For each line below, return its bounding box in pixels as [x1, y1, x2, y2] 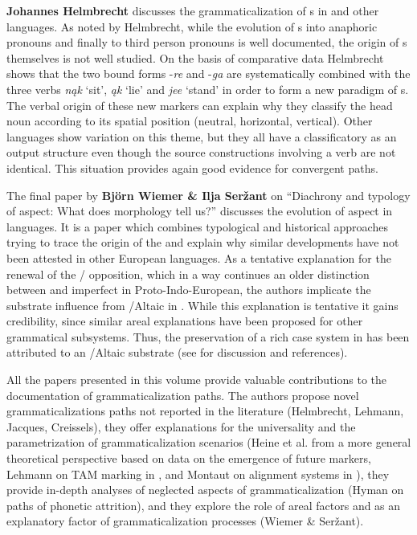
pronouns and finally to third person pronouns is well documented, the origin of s [6, 34, 407, 51]
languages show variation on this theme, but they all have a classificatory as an [6, 128, 397, 145]
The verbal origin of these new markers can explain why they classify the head [6, 96, 393, 113]
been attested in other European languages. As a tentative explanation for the [6, 249, 391, 266]
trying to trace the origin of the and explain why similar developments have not [6, 234, 399, 251]
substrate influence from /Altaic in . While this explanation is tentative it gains [6, 296, 399, 313]
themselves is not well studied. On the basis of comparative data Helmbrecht [6, 49, 384, 66]
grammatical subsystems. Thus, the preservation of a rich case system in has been [6, 328, 410, 345]
